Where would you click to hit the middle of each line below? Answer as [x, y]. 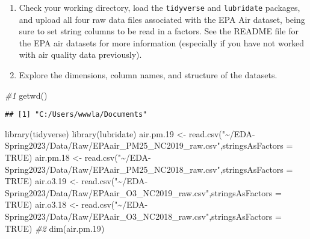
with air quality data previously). [80, 54]
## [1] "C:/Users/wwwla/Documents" [76, 115]
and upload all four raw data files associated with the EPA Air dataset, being [162, 19]
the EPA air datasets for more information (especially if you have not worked [162, 42]
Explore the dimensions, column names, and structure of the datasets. [148, 75]
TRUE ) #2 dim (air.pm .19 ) [55, 228]
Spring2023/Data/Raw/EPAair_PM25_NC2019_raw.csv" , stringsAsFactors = [149, 145]
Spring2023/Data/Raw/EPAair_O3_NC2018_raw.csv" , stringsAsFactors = [143, 216]
